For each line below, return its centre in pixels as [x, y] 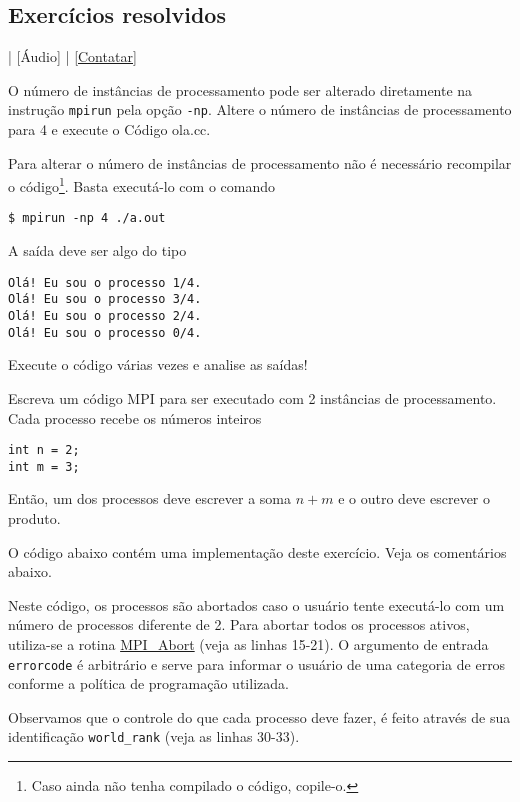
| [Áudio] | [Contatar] [72, 56]
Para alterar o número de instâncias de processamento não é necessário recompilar [260, 162]
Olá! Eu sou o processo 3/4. [105, 299]
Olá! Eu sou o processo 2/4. [105, 316]
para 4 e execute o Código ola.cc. [109, 129]
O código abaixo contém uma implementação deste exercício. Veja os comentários [257, 551]
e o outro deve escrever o [414, 498]
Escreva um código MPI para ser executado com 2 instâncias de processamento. [252, 397]
